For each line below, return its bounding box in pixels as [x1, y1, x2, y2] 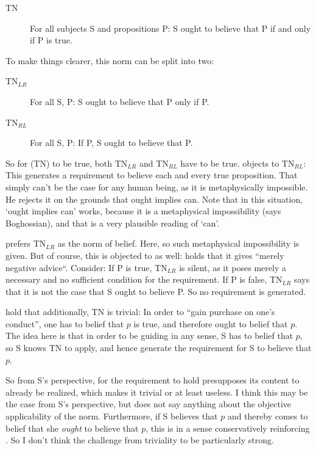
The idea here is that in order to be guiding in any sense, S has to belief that [5, 329, 293, 342]
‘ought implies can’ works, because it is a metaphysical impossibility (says [5, 205, 281, 217]
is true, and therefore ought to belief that [133, 317, 288, 330]
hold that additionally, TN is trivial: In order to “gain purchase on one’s [5, 305, 275, 318]
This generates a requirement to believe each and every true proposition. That [5, 169, 298, 181]
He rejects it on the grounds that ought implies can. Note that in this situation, [5, 192, 303, 205]
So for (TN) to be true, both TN [5, 156, 128, 169]
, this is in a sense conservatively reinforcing [146, 421, 310, 434]
